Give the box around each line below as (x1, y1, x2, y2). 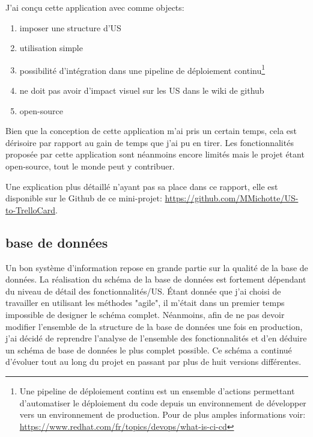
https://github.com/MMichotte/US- (165, 192, 299, 204)
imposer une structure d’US (19, 21, 121, 34)
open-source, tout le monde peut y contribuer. (5, 160, 175, 172)
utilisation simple (19, 41, 83, 54)
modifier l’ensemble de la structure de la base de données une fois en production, (5, 320, 303, 332)
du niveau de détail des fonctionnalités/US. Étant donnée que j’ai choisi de (5, 284, 281, 297)
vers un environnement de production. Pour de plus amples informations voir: (19, 408, 306, 421)
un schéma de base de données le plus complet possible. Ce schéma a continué (5, 343, 292, 356)
